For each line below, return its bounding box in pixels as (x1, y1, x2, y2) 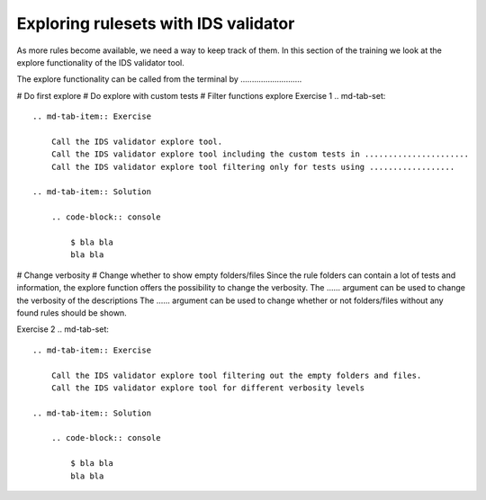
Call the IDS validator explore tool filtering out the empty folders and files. (50, 370, 422, 380)
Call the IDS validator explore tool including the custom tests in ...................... (50, 149, 470, 159)
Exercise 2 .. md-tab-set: (16, 324, 110, 335)
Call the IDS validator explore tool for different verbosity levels (50, 382, 365, 393)
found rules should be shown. (16, 307, 128, 318)
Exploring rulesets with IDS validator (16, 13, 295, 33)
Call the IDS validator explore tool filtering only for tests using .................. (50, 162, 455, 172)
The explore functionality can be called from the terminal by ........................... (16, 74, 302, 85)
